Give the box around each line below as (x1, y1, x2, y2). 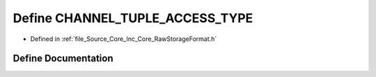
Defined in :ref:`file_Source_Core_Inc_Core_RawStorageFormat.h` (30, 35, 217, 43)
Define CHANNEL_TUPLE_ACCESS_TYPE (13, 10, 253, 26)
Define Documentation (13, 53, 113, 65)
